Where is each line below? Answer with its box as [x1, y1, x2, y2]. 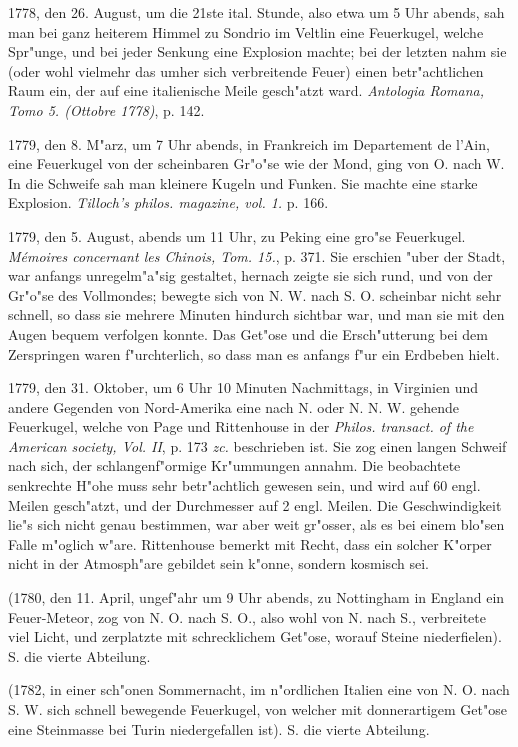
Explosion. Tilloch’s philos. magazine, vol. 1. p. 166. [8, 192, 329, 213]
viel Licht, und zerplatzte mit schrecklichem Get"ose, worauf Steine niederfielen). [8, 626, 502, 647]
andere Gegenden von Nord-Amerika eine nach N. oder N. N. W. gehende [8, 396, 459, 417]
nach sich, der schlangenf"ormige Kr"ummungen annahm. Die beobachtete [8, 455, 461, 476]
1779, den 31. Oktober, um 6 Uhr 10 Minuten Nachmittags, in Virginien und [8, 377, 479, 398]
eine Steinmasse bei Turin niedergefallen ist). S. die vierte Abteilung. [8, 718, 430, 739]
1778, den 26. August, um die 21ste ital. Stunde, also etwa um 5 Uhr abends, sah [8, 2, 505, 22]
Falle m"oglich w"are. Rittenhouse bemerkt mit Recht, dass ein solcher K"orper [8, 533, 492, 554]
